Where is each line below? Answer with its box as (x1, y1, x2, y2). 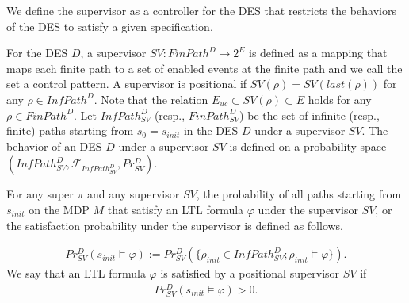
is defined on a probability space (229, 137, 387, 154)
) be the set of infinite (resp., (239, 106, 380, 123)
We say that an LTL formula (6, 265, 146, 282)
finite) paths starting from (6, 122, 134, 139)
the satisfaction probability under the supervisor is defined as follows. (6, 217, 344, 233)
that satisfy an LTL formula (107, 201, 244, 217)
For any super (6, 186, 74, 202)
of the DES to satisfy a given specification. (6, 17, 213, 34)
